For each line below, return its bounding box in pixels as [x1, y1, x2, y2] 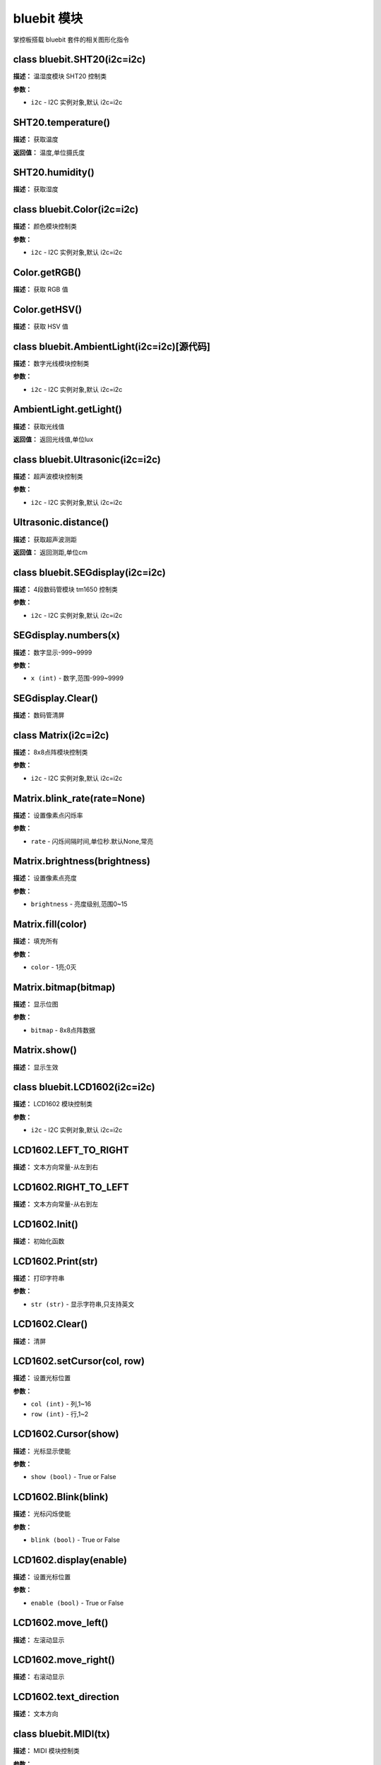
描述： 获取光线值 [13, 422, 65, 431]
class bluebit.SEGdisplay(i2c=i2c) [13, 566, 166, 578]
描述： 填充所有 [13, 937, 59, 945]
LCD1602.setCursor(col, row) [13, 1356, 145, 1368]
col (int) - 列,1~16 [30, 1400, 92, 1408]
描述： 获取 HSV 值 [13, 322, 68, 330]
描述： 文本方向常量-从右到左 [13, 1200, 99, 1209]
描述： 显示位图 [13, 1000, 59, 1008]
